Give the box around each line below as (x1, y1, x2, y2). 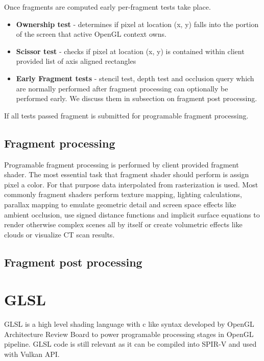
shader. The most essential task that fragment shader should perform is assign (4, 169, 249, 180)
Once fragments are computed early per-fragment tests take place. (4, 2, 211, 12)
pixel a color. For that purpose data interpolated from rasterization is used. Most (4, 179, 258, 189)
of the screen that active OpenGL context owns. (16, 29, 166, 39)
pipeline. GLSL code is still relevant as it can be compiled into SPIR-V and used (4, 339, 257, 349)
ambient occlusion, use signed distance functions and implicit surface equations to (4, 209, 260, 220)
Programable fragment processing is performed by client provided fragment (4, 159, 239, 170)
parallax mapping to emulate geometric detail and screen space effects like (4, 199, 236, 209)
